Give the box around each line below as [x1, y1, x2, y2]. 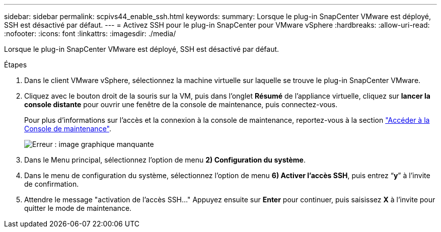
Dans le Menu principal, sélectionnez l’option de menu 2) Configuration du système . [24, 156, 306, 164]
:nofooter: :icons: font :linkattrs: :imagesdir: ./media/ [4, 29, 176, 38]
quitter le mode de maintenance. [24, 204, 132, 212]
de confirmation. [24, 180, 79, 188]
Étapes [4, 60, 27, 69]
